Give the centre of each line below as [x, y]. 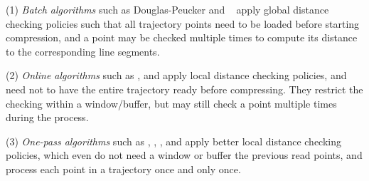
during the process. [47, 117]
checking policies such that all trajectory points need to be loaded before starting [183, 23]
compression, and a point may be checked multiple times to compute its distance [182, 37]
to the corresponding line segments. [83, 51]
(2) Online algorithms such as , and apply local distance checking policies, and [176, 75]
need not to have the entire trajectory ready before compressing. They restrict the [184, 89]
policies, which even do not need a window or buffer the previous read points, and [184, 155]
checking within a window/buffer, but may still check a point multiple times [171, 103]
